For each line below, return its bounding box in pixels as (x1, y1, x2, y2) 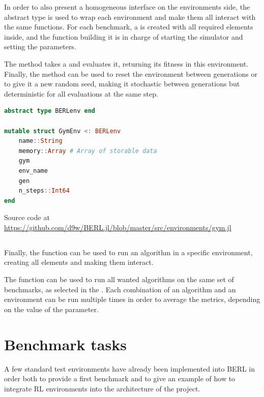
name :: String (18, 137, 63, 145)
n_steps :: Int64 (18, 187, 70, 195)
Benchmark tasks (4, 333, 127, 354)
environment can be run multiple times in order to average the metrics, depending (4, 294, 260, 304)
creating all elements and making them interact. (4, 257, 154, 267)
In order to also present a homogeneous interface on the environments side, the (4, 2, 250, 12)
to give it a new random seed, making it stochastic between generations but (4, 78, 240, 89)
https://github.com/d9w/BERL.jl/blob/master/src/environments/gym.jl (4, 222, 231, 232)
